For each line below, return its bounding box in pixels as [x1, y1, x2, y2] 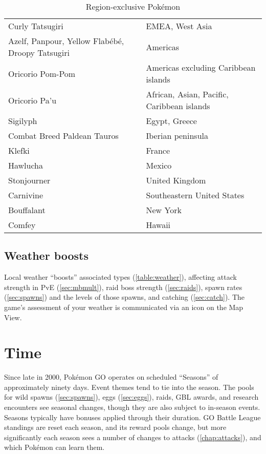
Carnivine [8, 189, 43, 201]
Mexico [146, 159, 172, 171]
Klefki [8, 145, 30, 156]
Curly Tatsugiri [8, 20, 63, 32]
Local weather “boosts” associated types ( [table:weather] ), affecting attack [4, 272, 237, 282]
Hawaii [146, 219, 171, 231]
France [146, 145, 170, 156]
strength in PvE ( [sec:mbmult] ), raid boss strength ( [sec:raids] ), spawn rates [4, 281, 242, 292]
